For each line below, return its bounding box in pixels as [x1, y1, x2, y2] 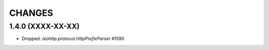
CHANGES [9, 7, 53, 18]
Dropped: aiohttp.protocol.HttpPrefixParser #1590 [21, 36, 125, 42]
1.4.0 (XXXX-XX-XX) [9, 22, 80, 31]
